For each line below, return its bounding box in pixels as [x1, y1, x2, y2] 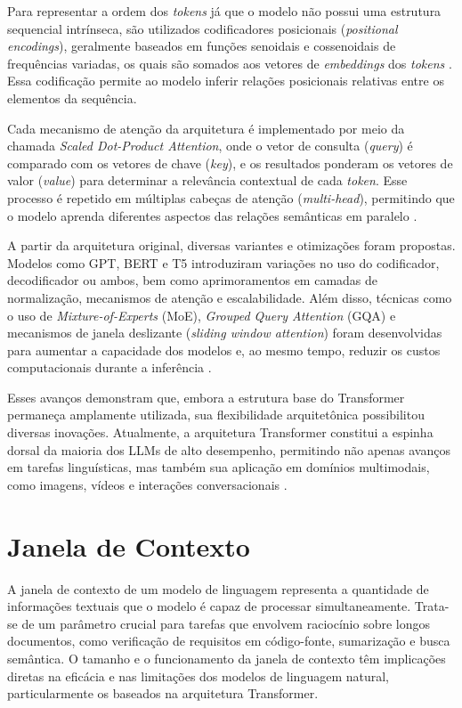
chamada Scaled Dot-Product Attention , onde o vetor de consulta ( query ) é [7, 136, 413, 155]
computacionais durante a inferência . [7, 358, 212, 377]
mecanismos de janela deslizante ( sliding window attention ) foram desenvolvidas [7, 323, 442, 342]
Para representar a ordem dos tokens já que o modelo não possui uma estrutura [7, 2, 442, 20]
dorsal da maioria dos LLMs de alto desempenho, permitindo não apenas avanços [7, 440, 450, 459]
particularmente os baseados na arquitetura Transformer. [7, 684, 319, 703]
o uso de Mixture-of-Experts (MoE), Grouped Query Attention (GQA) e [7, 305, 396, 324]
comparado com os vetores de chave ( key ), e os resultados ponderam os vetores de [7, 153, 453, 172]
